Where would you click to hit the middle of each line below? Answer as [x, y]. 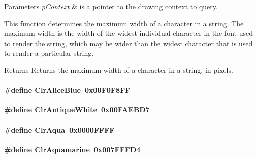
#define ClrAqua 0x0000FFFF [59, 129]
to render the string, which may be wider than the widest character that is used [128, 43]
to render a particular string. [49, 53]
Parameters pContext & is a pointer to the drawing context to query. [111, 6]
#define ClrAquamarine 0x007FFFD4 [72, 149]
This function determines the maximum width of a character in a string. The [124, 23]
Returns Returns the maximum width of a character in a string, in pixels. [119, 70]
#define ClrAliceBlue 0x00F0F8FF [67, 90]
